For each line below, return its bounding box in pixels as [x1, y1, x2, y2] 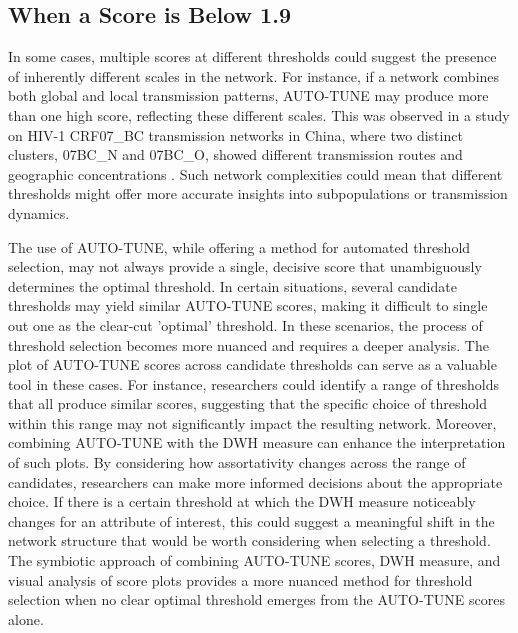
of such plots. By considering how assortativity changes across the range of [8, 452, 466, 473]
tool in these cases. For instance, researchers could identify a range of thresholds [8, 373, 500, 394]
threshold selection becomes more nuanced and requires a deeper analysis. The [8, 334, 489, 355]
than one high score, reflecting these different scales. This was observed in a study [8, 104, 510, 125]
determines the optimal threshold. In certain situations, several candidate [8, 275, 457, 296]
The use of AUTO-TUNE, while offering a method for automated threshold [8, 236, 471, 257]
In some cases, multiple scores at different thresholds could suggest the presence [8, 46, 497, 67]
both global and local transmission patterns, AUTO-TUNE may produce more [8, 85, 489, 106]
